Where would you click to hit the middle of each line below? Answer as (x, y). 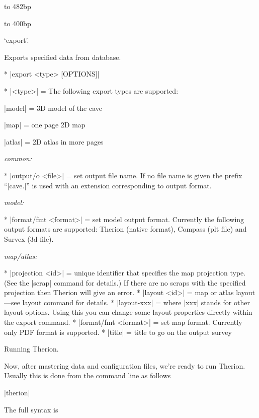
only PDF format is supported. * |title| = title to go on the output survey (118, 332)
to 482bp (18, 6)
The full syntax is (31, 409)
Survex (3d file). (29, 238)
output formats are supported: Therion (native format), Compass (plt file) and (125, 229)
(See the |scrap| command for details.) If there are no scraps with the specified (125, 282)
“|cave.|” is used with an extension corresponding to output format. (108, 185)
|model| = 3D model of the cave (53, 108)
